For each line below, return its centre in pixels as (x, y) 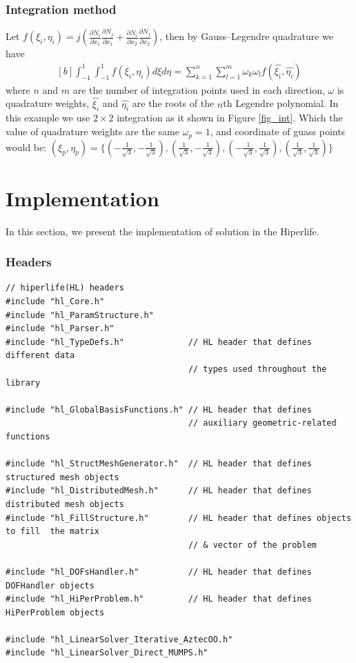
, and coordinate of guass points (278, 131)
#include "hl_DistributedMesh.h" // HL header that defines (159, 491)
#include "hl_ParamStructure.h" (80, 315)
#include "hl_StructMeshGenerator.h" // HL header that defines (159, 464)
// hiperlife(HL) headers (65, 288)
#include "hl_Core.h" (55, 302)
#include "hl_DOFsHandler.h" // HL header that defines (159, 572)
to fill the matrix (53, 532)
